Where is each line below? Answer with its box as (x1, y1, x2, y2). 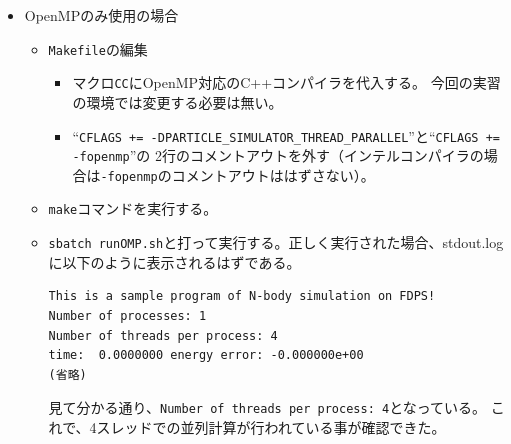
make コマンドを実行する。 (48, 198, 218, 219)
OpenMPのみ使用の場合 (24, 5, 179, 25)
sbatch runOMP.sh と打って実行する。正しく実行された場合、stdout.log (48, 232, 504, 253)
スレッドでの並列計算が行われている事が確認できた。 (96, 417, 446, 437)
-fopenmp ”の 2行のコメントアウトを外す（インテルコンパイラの (72, 145, 484, 166)
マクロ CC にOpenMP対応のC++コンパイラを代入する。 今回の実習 (72, 72, 501, 93)
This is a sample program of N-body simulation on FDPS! (48, 289, 436, 304)
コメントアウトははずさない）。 (171, 164, 375, 185)
